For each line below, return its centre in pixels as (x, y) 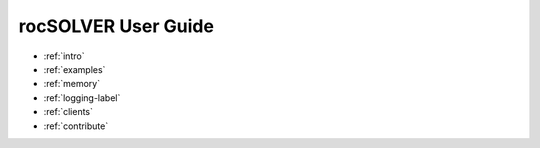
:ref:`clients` (68, 112)
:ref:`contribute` (76, 126)
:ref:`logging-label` (82, 97)
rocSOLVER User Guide (116, 26)
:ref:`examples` (74, 69)
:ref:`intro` (64, 56)
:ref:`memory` (71, 84)
